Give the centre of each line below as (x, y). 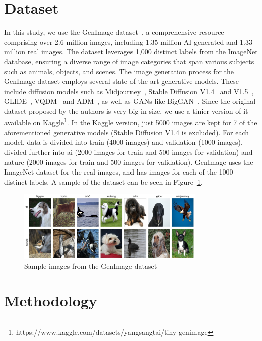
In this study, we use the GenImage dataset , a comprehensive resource (114, 32)
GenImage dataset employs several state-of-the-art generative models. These (122, 81)
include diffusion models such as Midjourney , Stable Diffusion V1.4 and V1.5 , (129, 91)
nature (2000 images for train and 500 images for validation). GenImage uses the (129, 162)
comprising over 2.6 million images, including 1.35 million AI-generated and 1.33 (128, 41)
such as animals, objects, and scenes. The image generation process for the (119, 71)
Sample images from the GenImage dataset (91, 266)
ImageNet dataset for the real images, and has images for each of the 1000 (119, 172)
